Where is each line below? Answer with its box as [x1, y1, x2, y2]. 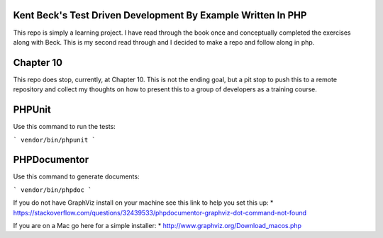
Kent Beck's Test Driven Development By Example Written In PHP [13, 9, 307, 21]
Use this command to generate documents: [13, 172, 140, 181]
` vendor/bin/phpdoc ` [13, 186, 92, 194]
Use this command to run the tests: [13, 123, 116, 131]
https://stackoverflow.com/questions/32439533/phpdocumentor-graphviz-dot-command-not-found [13, 208, 307, 217]
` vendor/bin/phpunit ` [13, 135, 96, 144]
